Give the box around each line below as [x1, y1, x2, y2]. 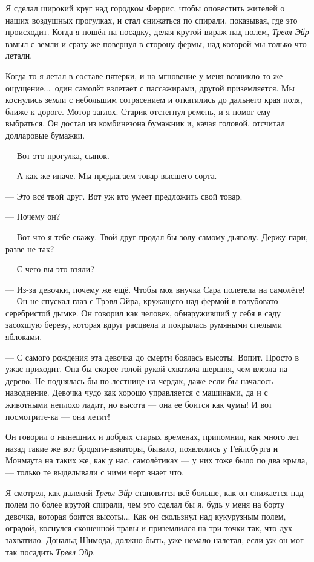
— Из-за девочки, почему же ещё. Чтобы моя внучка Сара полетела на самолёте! [5, 283, 305, 295]
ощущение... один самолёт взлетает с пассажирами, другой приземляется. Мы [5, 81, 295, 94]
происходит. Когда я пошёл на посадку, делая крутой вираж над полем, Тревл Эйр [5, 25, 309, 38]
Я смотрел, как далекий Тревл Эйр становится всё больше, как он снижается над [5, 486, 304, 498]
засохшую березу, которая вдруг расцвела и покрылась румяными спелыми [5, 318, 282, 331]
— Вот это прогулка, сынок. [5, 149, 110, 162]
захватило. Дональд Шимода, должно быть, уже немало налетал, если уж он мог [5, 533, 304, 546]
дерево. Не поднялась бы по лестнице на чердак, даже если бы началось [5, 374, 273, 387]
